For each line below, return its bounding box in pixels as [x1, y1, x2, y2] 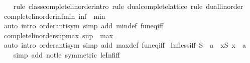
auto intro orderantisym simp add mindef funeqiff [4, 20, 164, 31]
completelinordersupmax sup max [4, 30, 113, 40]
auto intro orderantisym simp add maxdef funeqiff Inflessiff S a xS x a [4, 40, 246, 50]
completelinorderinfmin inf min [4, 10, 105, 21]
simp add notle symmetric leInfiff [13, 49, 120, 60]
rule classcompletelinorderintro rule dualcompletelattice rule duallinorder [13, 1, 243, 11]
